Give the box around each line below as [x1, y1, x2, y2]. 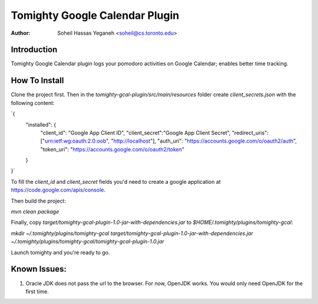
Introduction [11, 45, 58, 55]
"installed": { [25, 121, 57, 128]
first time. [25, 288, 49, 295]
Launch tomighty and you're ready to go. [11, 249, 110, 256]
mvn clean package [11, 208, 59, 215]
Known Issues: [11, 264, 67, 274]
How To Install [11, 75, 64, 85]
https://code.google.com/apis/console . [11, 186, 106, 194]
